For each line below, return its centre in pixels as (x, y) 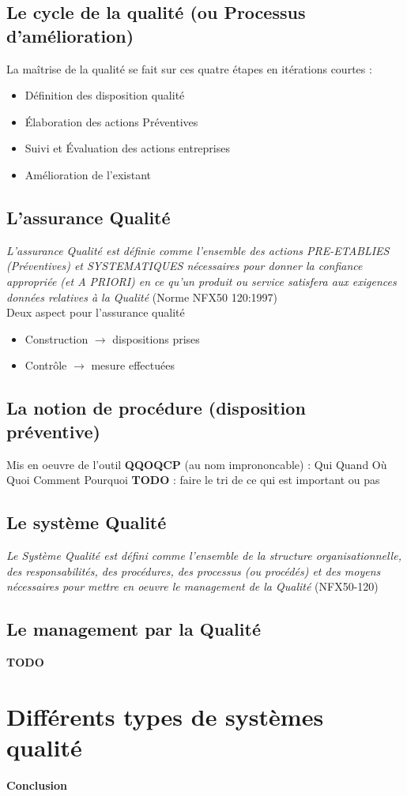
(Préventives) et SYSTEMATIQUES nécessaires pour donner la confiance (185, 266)
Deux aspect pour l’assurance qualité (96, 312)
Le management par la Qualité (134, 629)
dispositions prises (156, 338)
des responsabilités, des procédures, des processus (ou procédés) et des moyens (194, 571)
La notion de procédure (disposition (156, 408)
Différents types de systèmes (165, 716)
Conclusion (37, 785)
